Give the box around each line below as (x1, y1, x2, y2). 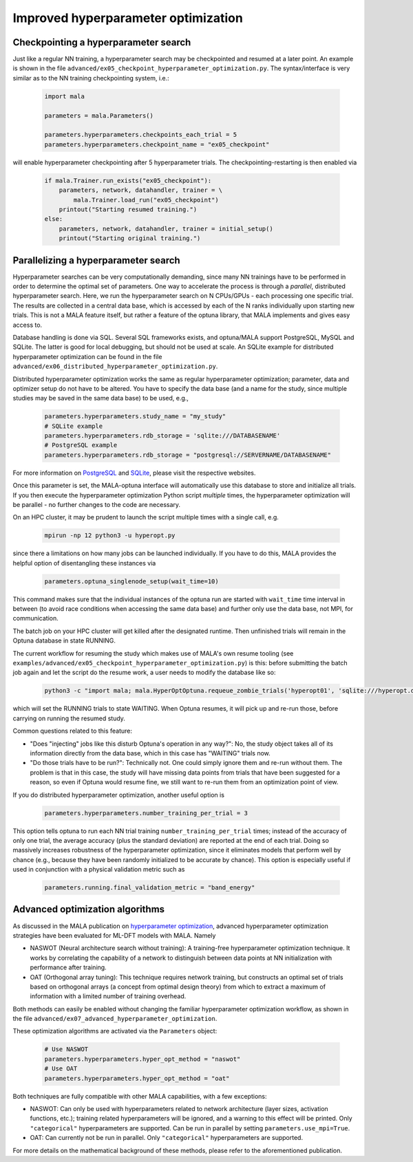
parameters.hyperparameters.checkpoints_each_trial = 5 (44, 131, 237, 139)
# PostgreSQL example (44, 441, 118, 449)
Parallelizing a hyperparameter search (12, 255, 180, 266)
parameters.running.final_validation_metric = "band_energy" (44, 884, 255, 892)
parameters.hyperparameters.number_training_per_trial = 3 (44, 809, 248, 817)
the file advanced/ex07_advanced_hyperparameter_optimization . (12, 1015, 218, 1023)
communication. (12, 614, 59, 623)
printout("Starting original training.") (59, 235, 201, 242)
